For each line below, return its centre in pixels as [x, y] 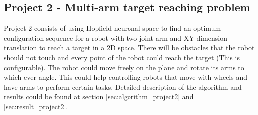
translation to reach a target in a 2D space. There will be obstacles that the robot [129, 48]
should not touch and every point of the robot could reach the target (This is [122, 57]
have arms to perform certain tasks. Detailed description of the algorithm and [123, 86]
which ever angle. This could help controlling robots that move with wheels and [126, 77]
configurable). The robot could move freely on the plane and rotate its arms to [124, 67]
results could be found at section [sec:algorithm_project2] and [99, 96]
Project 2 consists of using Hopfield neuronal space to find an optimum [113, 28]
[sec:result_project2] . [36, 106]
